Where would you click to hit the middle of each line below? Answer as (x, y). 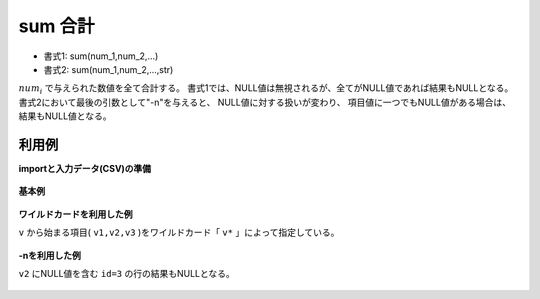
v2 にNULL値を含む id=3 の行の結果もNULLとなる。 (126, 273)
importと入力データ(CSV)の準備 (85, 169)
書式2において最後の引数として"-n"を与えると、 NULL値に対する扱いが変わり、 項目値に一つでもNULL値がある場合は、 (265, 102)
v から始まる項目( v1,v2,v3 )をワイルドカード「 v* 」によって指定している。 (179, 232)
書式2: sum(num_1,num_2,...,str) (108, 69)
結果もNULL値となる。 (65, 116)
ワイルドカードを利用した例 (75, 214)
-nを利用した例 (50, 255)
